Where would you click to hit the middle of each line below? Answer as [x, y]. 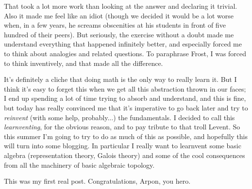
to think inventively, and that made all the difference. [84, 63]
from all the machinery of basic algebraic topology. [79, 165]
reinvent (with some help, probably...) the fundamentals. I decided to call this [119, 117]
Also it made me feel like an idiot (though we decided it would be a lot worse [119, 15]
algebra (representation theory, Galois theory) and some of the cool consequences [125, 155]
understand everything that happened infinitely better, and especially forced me [123, 44]
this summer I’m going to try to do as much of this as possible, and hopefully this [126, 136]
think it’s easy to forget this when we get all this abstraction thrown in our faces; [125, 88]
